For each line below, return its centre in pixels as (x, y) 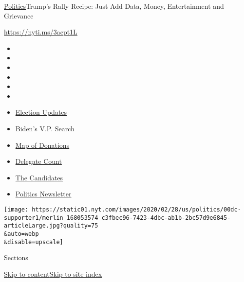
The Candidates (39, 177)
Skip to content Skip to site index (53, 273)
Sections (16, 257)
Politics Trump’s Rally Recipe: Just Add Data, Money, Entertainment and (114, 6)
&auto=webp (21, 234)
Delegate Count (38, 161)
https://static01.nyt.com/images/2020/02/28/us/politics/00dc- (136, 209)
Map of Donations (42, 145)
